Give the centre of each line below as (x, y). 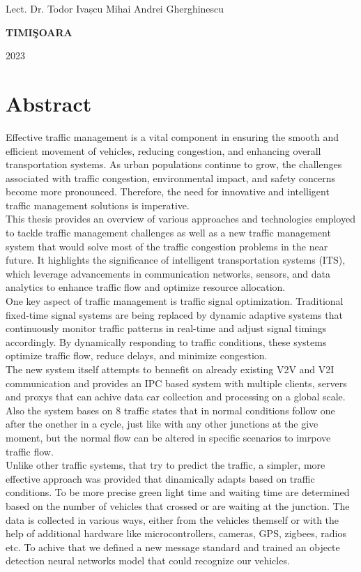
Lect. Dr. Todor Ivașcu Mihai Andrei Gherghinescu (115, 8)
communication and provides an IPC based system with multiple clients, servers (176, 383)
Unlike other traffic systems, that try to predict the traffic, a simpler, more (166, 465)
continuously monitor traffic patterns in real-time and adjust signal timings (166, 328)
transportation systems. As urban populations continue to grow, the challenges (174, 164)
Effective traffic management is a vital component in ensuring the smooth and (172, 136)
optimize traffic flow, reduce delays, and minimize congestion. (137, 355)
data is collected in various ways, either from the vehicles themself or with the (172, 519)
